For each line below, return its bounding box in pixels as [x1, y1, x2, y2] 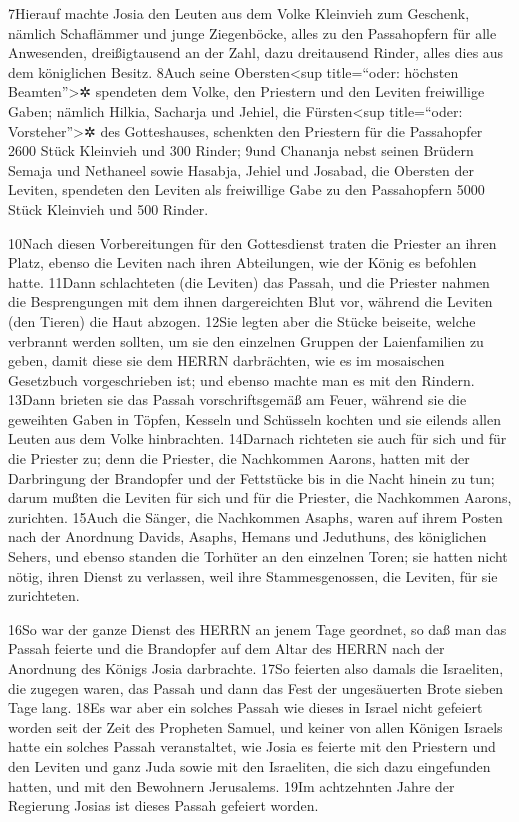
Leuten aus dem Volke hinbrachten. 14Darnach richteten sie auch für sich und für [8, 428, 507, 449]
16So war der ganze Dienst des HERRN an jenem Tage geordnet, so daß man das [8, 618, 507, 639]
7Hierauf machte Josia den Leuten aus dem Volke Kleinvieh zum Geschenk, [8, 3, 470, 23]
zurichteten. [8, 585, 80, 606]
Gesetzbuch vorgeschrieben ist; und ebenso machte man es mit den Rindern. [8, 369, 475, 390]
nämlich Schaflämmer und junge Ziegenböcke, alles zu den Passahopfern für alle [8, 22, 497, 43]
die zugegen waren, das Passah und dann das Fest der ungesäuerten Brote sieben [8, 677, 504, 698]
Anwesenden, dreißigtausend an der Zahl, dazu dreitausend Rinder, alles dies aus [8, 42, 504, 63]
